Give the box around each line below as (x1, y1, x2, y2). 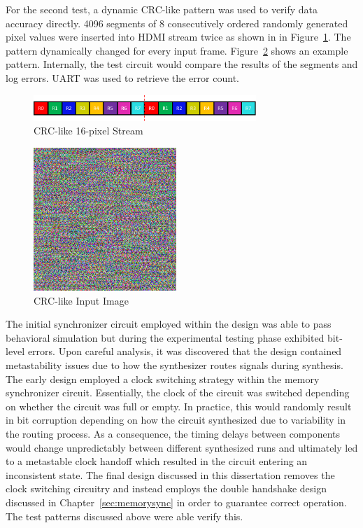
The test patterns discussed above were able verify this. (6, 508, 243, 523)
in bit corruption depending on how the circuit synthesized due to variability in (6, 412, 346, 427)
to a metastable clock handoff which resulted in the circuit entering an (6, 454, 308, 468)
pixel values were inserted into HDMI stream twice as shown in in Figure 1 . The (6, 29, 351, 44)
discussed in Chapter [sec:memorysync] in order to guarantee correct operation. (6, 494, 347, 509)
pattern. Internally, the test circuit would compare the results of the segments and (6, 57, 358, 71)
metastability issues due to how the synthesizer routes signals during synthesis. (6, 357, 343, 372)
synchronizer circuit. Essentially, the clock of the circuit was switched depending (6, 385, 350, 400)
